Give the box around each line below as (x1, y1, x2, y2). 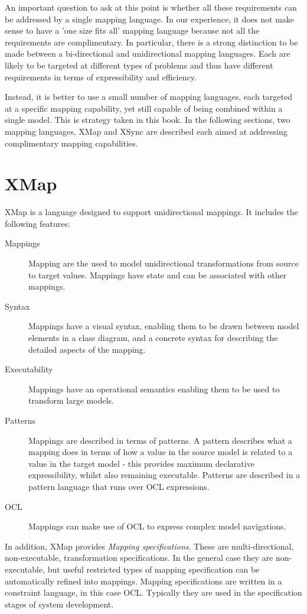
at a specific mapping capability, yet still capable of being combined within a (5, 102, 283, 114)
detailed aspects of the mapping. (28, 343, 146, 355)
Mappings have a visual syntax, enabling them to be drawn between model (28, 320, 299, 332)
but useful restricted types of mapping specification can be (47, 563, 260, 575)
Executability (5, 363, 53, 375)
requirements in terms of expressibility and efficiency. (5, 70, 197, 83)
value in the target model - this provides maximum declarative (28, 457, 254, 469)
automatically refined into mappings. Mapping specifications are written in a (5, 574, 282, 587)
